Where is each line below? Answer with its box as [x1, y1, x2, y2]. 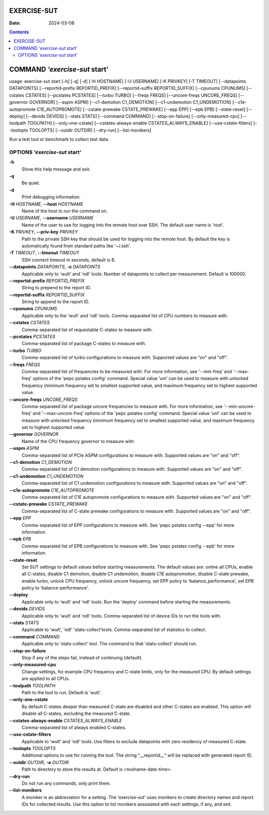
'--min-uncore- [223, 403, 255, 409]
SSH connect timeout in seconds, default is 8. [21, 257, 116, 263]
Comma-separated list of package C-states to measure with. [21, 341, 146, 347]
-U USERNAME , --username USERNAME [9, 215, 94, 221]
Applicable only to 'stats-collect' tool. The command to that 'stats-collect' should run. [21, 641, 197, 647]
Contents [9, 29, 29, 35]
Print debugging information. [21, 194, 81, 200]
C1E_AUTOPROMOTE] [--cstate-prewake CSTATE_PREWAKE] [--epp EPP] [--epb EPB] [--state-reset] [36, 106, 246, 112]
